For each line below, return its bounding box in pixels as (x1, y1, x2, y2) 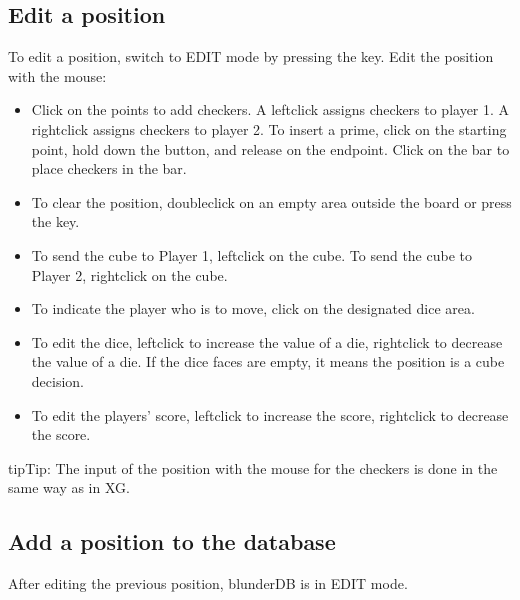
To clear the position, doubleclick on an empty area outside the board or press (31, 191, 512, 212)
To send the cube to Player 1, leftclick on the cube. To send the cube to (31, 244, 472, 265)
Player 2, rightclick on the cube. (31, 264, 228, 285)
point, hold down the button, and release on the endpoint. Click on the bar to (31, 138, 510, 159)
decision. (31, 370, 84, 391)
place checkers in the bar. (31, 158, 187, 179)
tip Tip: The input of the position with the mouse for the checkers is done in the (8, 457, 498, 478)
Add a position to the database (8, 526, 336, 557)
